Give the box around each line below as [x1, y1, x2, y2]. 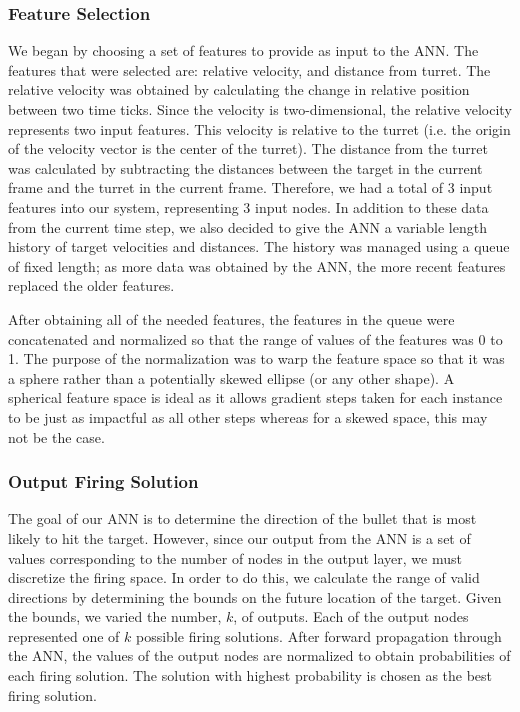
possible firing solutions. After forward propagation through [136, 625, 502, 646]
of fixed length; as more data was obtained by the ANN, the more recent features [8, 255, 506, 276]
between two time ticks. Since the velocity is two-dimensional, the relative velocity [8, 99, 512, 119]
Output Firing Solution [8, 469, 199, 494]
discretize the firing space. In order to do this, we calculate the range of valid [8, 567, 480, 588]
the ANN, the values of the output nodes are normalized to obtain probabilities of [8, 645, 511, 666]
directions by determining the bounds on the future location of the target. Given [8, 586, 502, 607]
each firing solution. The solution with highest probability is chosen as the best [8, 665, 493, 686]
